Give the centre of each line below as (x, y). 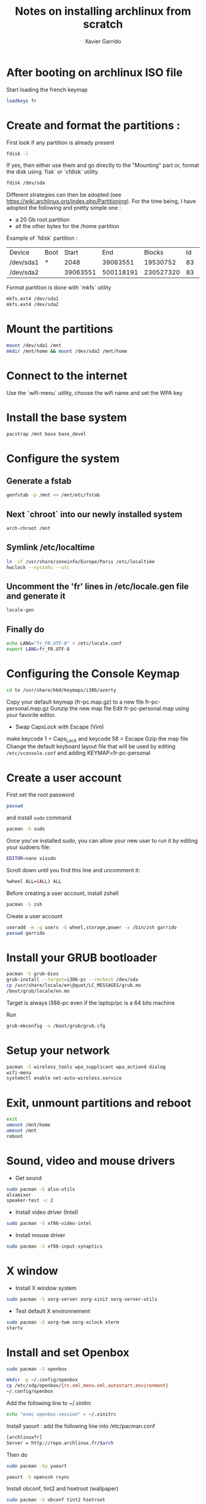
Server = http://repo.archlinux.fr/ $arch (60, 1443)
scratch (103, 24)
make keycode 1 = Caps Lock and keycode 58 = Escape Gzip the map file (97, 739)
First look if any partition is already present (60, 142)
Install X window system (46, 1288)
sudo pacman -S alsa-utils (41, 1189)
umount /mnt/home (29, 1125)
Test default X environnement (53, 1311)
